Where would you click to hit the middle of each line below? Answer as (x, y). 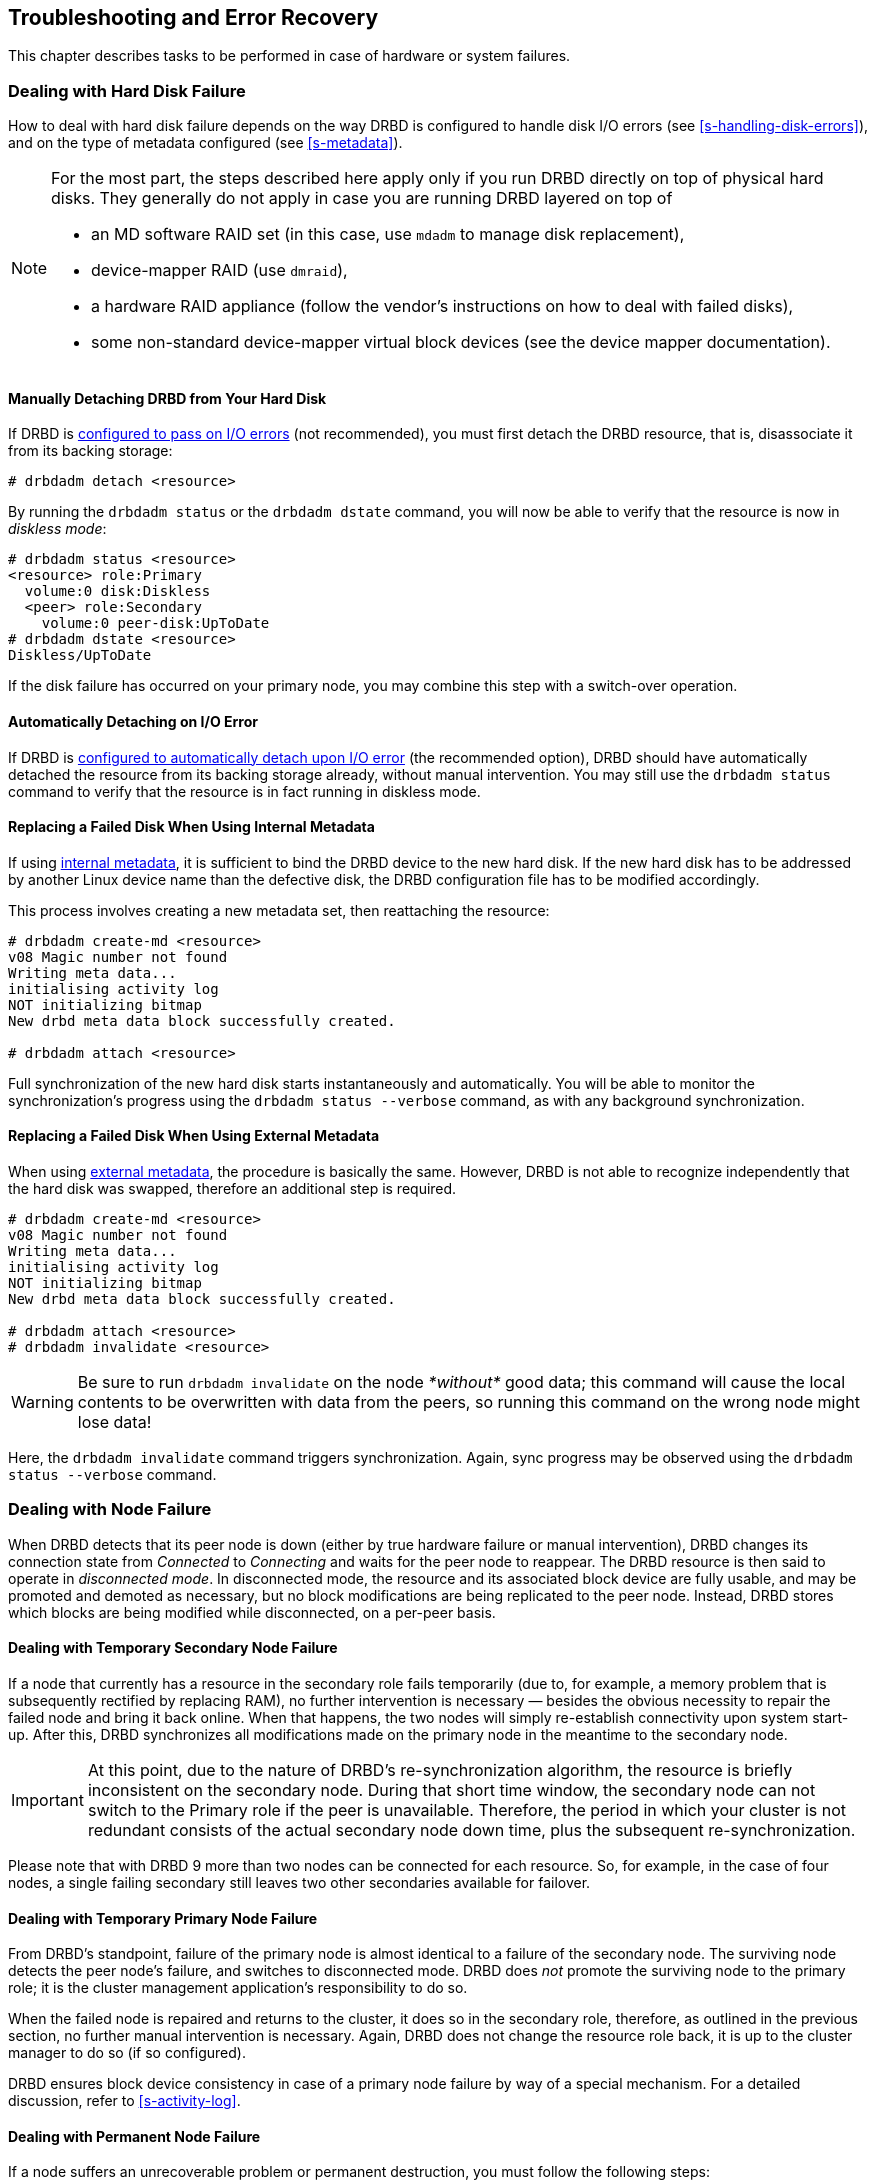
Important (47, 1800)
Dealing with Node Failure (110, 1509)
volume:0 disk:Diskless (117, 591)
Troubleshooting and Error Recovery (193, 17)
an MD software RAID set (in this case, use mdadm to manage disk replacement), (388, 234)
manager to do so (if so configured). (127, 2053)
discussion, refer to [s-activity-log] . (124, 2101)
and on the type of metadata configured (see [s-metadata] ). (205, 143)
